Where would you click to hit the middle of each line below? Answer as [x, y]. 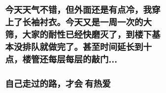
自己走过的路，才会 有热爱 [58, 84]
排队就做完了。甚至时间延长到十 [87, 47]
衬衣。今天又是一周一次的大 [96, 23]
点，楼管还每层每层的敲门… [61, 60]
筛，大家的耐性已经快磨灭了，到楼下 [79, 35]
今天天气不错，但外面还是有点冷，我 [79, 10]
